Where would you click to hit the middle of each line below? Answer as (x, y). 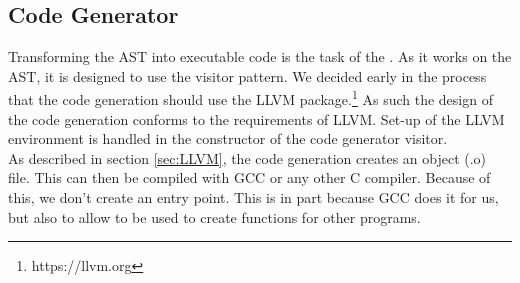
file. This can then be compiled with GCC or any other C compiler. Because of (249, 177)
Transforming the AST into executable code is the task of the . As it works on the (260, 56)
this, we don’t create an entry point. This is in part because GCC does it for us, (253, 197)
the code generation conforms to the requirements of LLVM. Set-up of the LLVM (256, 118)
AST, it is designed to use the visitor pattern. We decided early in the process (247, 75)
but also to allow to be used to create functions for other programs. (214, 216)
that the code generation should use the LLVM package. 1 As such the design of (250, 98)
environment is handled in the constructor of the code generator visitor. (228, 138)
